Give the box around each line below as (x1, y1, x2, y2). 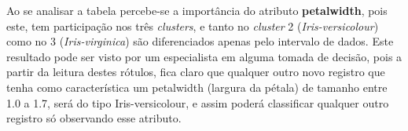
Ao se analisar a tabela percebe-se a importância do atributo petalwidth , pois (6, 2, 388, 18)
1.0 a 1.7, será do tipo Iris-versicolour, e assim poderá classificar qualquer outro (6, 94, 389, 111)
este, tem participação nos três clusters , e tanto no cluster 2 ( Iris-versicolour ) (6, 17, 379, 34)
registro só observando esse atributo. (6, 110, 182, 126)
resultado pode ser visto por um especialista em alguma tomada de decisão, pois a (6, 48, 402, 64)
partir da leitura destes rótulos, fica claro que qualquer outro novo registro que (6, 64, 385, 80)
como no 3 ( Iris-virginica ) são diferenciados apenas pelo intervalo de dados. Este (6, 33, 394, 49)
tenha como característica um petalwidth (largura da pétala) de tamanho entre (6, 78, 388, 95)
